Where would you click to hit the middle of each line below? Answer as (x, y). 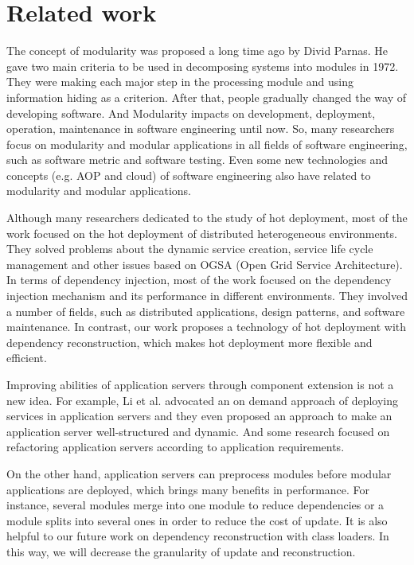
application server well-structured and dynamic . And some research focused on (198, 431)
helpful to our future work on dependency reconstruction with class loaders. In (198, 536)
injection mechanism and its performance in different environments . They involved (207, 296)
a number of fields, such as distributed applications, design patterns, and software (206, 311)
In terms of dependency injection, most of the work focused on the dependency (199, 280)
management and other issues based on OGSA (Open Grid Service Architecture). (205, 264)
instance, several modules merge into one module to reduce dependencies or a (195, 505)
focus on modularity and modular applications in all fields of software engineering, (207, 144)
